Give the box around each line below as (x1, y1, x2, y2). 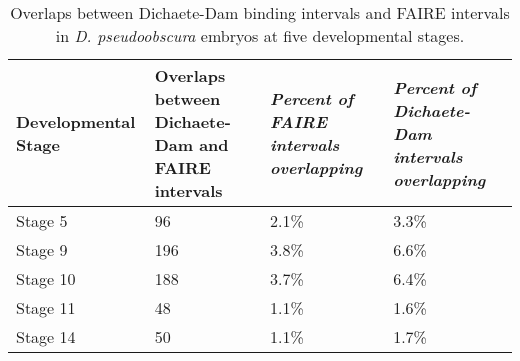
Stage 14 (16, 325, 76, 348)
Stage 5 (16, 209, 68, 232)
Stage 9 (16, 238, 68, 261)
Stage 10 (16, 267, 76, 290)
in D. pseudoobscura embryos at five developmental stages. (55, 24, 465, 47)
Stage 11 (16, 296, 76, 319)
